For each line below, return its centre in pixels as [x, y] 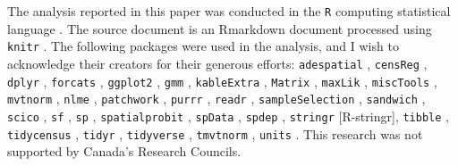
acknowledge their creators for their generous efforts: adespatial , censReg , [217, 63]
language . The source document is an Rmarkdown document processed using [220, 28]
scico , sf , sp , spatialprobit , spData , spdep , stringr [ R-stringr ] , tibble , [228, 116]
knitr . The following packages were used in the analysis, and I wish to [203, 46]
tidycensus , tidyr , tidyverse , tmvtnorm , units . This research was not [215, 133]
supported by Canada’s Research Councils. [124, 151]
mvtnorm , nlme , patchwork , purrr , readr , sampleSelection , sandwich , [216, 99]
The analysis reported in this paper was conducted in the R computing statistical [229, 11]
